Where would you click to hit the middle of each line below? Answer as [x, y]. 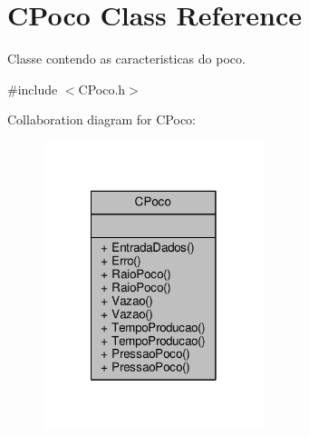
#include [33, 89]
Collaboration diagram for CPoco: [102, 119]
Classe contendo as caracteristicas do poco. [126, 59]
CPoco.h [102, 89]
